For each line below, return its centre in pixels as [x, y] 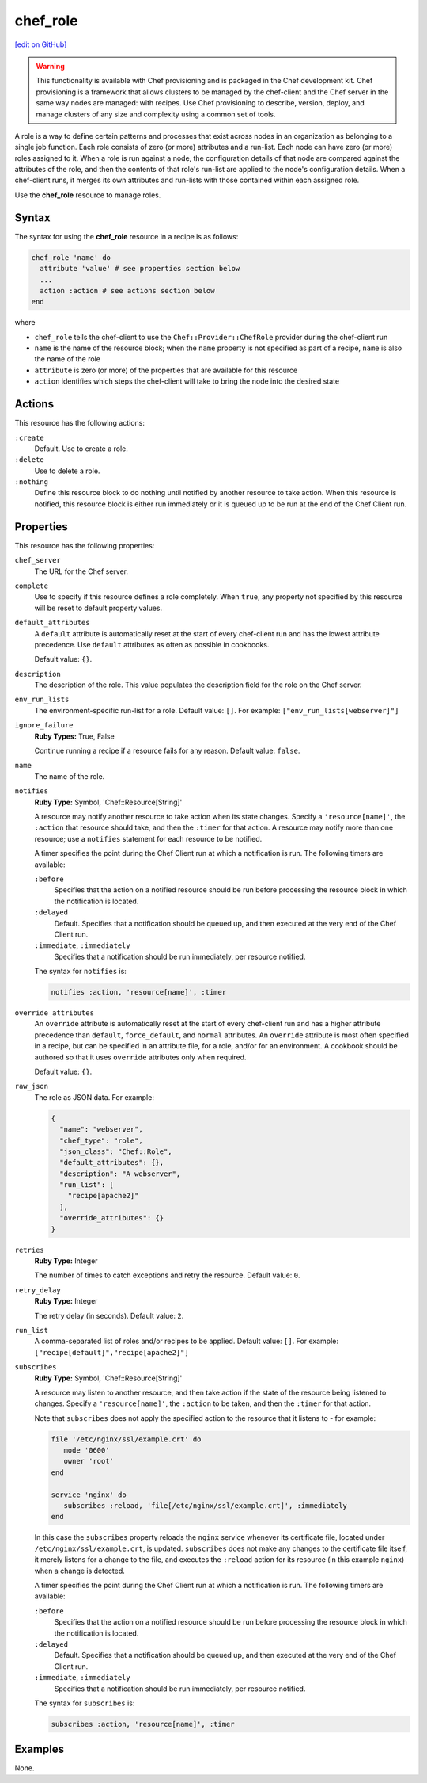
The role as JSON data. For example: [94, 1097]
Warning [50, 66]
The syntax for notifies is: [80, 972]
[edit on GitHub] [41, 44]
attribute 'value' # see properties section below [140, 269]
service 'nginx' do [89, 1495]
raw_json [32, 1086]
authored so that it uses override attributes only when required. [140, 1057]
